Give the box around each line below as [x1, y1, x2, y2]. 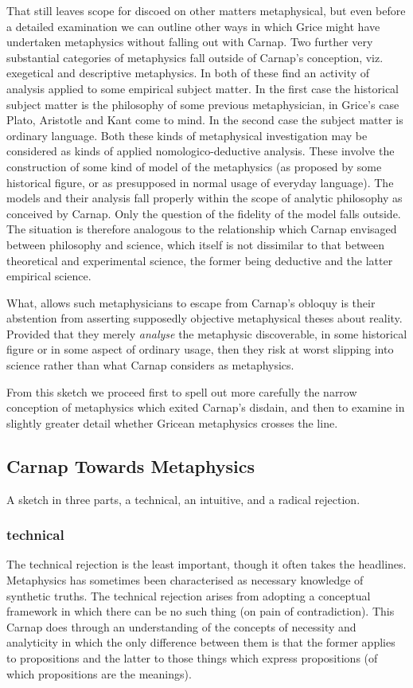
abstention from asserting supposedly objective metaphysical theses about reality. [6, 310, 403, 326]
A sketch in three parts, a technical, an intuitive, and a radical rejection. [6, 491, 360, 507]
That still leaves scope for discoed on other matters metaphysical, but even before [6, 2, 406, 18]
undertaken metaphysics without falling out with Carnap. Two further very [6, 33, 373, 50]
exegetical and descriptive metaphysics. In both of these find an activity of [6, 64, 370, 81]
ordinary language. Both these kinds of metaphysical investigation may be [6, 127, 368, 143]
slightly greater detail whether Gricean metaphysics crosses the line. [6, 414, 338, 431]
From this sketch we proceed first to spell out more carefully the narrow [6, 383, 357, 400]
